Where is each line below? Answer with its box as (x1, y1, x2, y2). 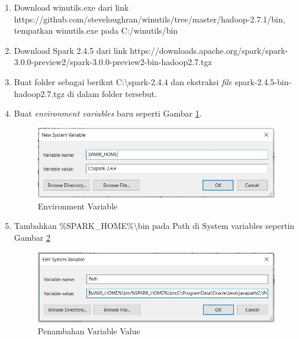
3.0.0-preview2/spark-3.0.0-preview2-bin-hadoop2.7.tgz (14, 56, 212, 68)
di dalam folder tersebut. (67, 87, 157, 99)
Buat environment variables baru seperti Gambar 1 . (14, 107, 202, 120)
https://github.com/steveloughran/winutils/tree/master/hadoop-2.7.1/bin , (14, 12, 285, 25)
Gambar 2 (14, 231, 50, 244)
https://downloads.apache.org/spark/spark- (130, 44, 288, 56)
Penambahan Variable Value (37, 324, 140, 337)
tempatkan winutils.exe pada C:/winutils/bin (14, 24, 178, 37)
